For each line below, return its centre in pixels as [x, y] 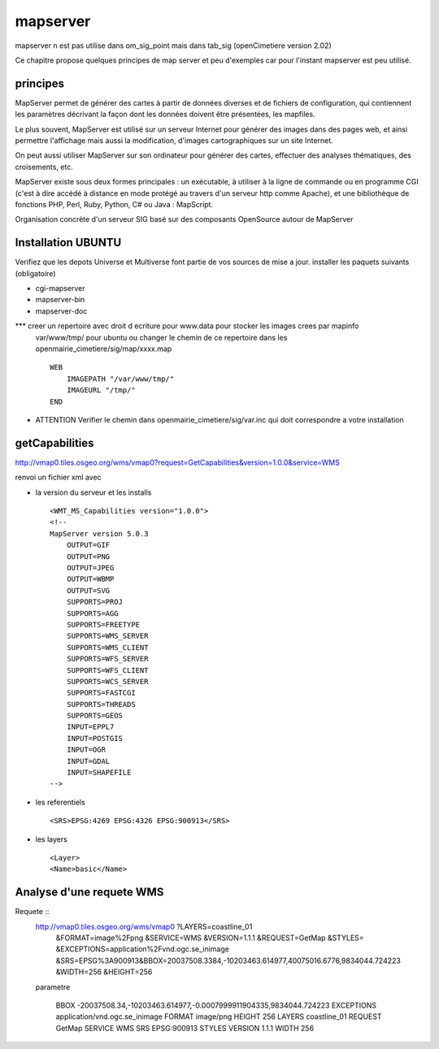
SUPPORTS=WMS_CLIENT [107, 647]
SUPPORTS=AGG [92, 613]
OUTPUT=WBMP [90, 579]
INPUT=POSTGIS [95, 738]
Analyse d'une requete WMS [89, 893]
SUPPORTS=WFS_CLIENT [107, 670]
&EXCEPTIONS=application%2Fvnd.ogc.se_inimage [142, 949]
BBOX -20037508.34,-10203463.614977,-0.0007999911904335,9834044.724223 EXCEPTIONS [216, 1005]
